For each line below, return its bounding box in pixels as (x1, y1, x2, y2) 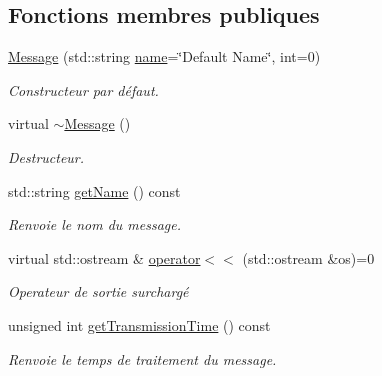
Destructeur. (8, 146, 85, 167)
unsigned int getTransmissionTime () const (8, 314, 271, 335)
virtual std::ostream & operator (8, 247, 201, 268)
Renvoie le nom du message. (8, 214, 182, 235)
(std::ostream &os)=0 (242, 247, 375, 268)
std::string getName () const (8, 180, 181, 201)
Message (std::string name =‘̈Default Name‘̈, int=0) (8, 46, 321, 67)
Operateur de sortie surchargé (8, 281, 189, 302)
